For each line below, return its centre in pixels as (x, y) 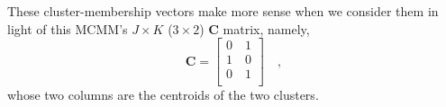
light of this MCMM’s (68, 28)
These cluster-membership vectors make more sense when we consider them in (223, 11)
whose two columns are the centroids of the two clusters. (163, 95)
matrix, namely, (266, 28)
